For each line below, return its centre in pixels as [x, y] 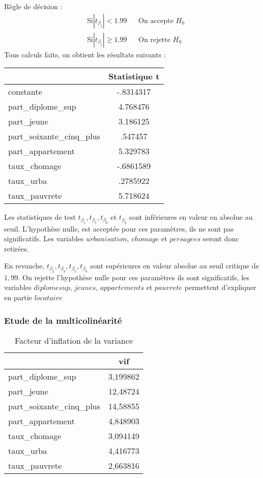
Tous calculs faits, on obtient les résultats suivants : [85, 54]
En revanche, [24, 266]
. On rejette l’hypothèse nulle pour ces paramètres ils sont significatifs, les [134, 277]
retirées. [17, 248]
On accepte [156, 21]
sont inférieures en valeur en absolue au [191, 217]
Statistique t [134, 76]
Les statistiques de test [40, 217]
